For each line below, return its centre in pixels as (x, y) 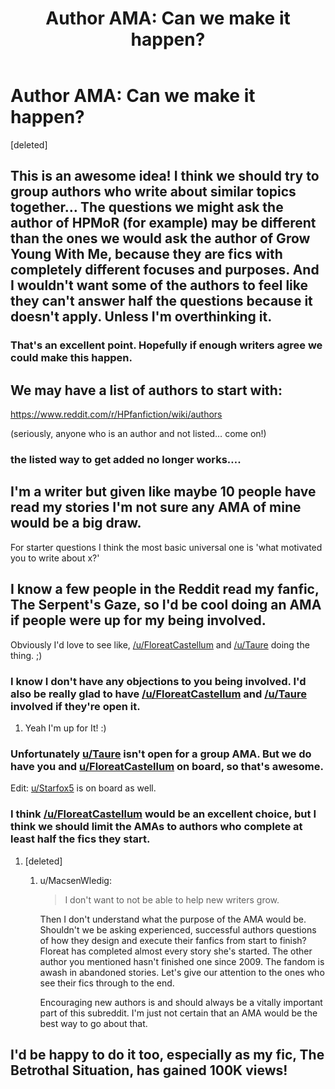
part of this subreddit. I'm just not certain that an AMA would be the (178, 1013)
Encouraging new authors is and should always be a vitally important (181, 1002)
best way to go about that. (93, 1023)
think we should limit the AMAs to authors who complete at (156, 827)
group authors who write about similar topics (153, 192)
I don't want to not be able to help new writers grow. (172, 899)
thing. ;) (26, 655)
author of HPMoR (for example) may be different (163, 223)
